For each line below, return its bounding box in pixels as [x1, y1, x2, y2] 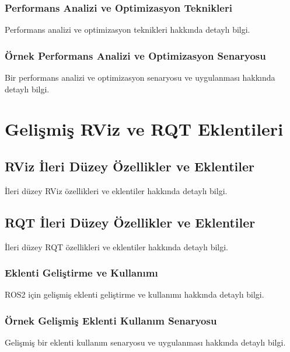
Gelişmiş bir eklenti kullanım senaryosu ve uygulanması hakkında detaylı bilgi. [5, 336, 286, 348]
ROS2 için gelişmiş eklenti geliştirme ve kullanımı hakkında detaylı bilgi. [5, 288, 264, 301]
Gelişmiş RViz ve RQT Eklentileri [5, 117, 284, 141]
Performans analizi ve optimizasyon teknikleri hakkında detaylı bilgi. [5, 23, 250, 36]
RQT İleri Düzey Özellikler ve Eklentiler [5, 213, 256, 231]
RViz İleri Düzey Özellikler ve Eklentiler [5, 157, 254, 175]
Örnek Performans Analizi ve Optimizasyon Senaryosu [5, 48, 266, 63]
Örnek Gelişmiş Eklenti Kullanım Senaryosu [5, 313, 217, 327]
